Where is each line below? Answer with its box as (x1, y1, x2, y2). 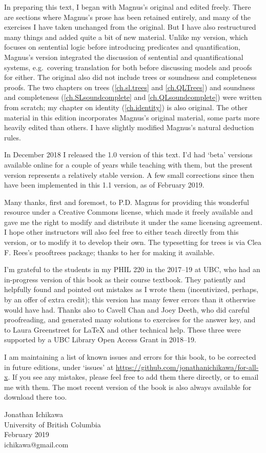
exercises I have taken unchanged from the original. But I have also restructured (4, 22, 256, 32)
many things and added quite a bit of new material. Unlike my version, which (4, 31, 248, 42)
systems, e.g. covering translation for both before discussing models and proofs (4, 61, 252, 72)
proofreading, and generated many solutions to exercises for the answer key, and (4, 314, 256, 325)
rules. (4, 132, 21, 142)
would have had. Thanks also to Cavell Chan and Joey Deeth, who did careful (4, 304, 250, 315)
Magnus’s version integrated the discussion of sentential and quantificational (4, 51, 243, 62)
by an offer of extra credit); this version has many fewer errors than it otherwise (4, 294, 256, 305)
